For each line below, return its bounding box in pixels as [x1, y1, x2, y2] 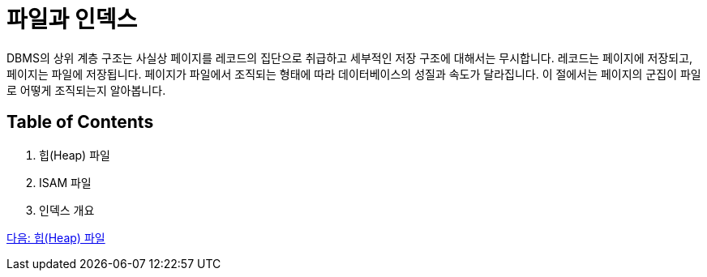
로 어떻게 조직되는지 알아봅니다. [6, 83, 166, 97]
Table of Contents [6, 112, 154, 133]
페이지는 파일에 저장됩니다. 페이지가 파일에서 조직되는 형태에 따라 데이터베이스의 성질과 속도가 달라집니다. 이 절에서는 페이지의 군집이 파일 [6, 66, 701, 81]
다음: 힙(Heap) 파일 [6, 230, 105, 245]
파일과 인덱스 [6, 6, 138, 33]
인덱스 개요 [39, 202, 95, 217]
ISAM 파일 [39, 175, 92, 190]
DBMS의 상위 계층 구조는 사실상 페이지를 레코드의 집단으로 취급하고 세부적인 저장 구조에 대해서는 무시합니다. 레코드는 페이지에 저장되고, [6, 50, 693, 65]
